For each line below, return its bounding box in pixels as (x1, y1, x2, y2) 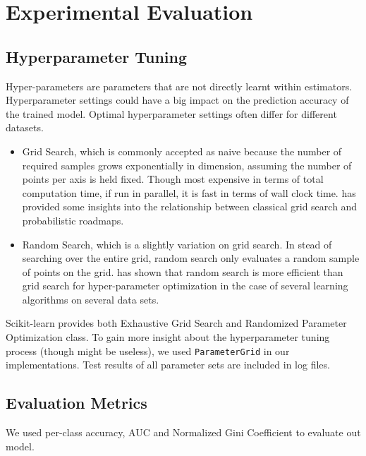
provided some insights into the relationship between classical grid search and (22, 199, 358, 214)
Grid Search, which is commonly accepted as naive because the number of (22, 143, 342, 158)
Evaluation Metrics (6, 392, 147, 414)
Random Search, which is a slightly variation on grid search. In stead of (22, 236, 332, 251)
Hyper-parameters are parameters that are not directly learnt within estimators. (6, 78, 353, 93)
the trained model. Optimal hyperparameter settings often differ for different (6, 106, 337, 121)
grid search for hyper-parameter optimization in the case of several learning (22, 278, 348, 293)
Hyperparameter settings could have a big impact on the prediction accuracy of (6, 92, 349, 107)
